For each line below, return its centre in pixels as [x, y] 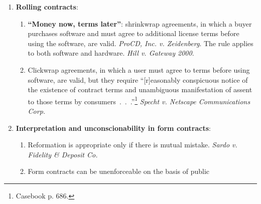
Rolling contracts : [47, 7]
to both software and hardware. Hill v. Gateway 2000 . [111, 53]
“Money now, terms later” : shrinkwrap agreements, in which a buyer [140, 23]
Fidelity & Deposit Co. [63, 154]
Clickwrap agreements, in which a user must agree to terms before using [139, 69]
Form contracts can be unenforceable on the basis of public [119, 171]
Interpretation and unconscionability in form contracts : [113, 128]
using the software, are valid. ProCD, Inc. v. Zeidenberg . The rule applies [141, 43]
